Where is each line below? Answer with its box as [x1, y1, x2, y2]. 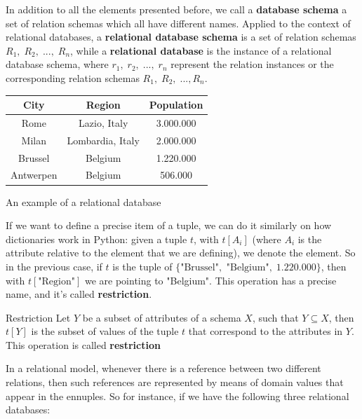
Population [149, 97, 203, 112]
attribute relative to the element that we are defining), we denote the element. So [6, 245, 356, 260]
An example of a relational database [6, 194, 161, 209]
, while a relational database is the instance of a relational [70, 43, 332, 57]
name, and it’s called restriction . [6, 287, 152, 301]
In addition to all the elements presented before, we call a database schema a [6, 2, 347, 16]
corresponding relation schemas [6, 70, 140, 85]
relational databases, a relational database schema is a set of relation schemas [6, 29, 356, 44]
